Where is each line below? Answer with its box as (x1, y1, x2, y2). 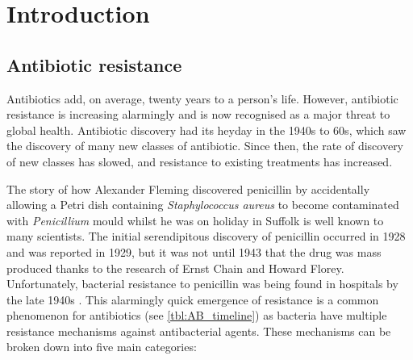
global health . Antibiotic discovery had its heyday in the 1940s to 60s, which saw (6, 121, 407, 138)
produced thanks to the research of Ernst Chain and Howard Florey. (6, 259, 344, 276)
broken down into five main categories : (6, 338, 197, 355)
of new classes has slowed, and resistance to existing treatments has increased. (6, 153, 393, 170)
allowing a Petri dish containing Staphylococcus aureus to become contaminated (6, 196, 399, 213)
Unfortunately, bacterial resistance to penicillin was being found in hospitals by (6, 275, 398, 292)
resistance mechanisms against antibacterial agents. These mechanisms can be (6, 322, 391, 339)
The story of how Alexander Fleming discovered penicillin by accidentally (6, 180, 370, 197)
